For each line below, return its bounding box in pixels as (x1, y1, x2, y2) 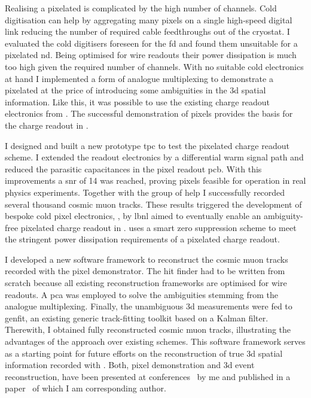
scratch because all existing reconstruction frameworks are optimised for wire (5, 277, 287, 289)
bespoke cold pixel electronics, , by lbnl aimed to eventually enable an (5, 209, 261, 222)
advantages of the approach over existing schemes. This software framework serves (5, 335, 306, 348)
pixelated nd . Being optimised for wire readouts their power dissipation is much (5, 48, 297, 61)
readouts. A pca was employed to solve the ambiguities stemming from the (5, 288, 278, 300)
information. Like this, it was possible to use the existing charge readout (5, 95, 270, 108)
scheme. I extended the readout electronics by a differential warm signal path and (5, 151, 304, 163)
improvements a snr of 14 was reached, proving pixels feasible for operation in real (5, 174, 306, 187)
